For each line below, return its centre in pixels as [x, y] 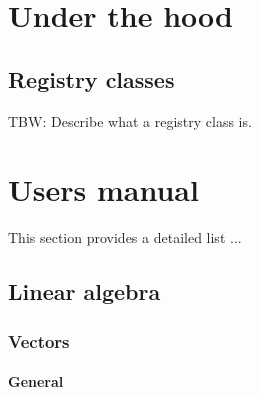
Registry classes [91, 78]
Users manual [103, 189]
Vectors [39, 340]
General [36, 381]
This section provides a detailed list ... [125, 237]
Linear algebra [84, 291]
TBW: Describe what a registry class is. [130, 120]
